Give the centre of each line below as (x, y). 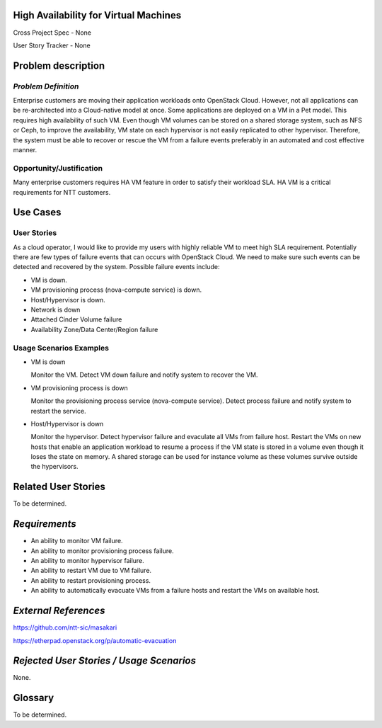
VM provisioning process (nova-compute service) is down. (116, 290)
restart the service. (58, 411)
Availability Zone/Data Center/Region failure (94, 329)
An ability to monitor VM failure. (77, 541)
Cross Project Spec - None (52, 33)
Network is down (56, 310)
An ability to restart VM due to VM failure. (91, 571)
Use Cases (37, 212)
